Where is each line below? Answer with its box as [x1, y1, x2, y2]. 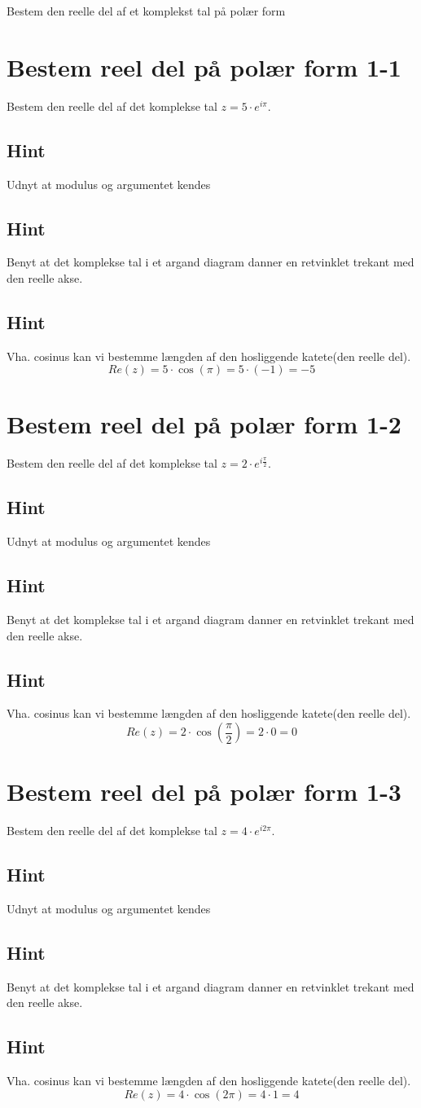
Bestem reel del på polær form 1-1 [7, 50, 401, 83]
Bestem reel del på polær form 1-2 [7, 407, 401, 441]
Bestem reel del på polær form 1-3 [7, 775, 401, 808]
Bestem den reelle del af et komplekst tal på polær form [7, 2, 286, 19]
